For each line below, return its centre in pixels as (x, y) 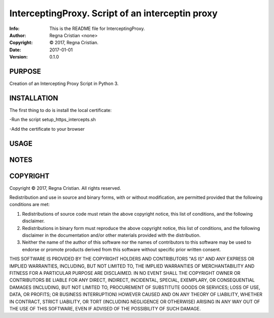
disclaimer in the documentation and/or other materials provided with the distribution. (111, 235)
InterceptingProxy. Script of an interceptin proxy (113, 13)
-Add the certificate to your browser (47, 129)
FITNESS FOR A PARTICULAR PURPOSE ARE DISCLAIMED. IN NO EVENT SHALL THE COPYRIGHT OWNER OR (125, 273)
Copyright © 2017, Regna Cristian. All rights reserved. (65, 188)
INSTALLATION (34, 98)
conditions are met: (30, 205)
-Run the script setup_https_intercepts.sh (53, 120)
